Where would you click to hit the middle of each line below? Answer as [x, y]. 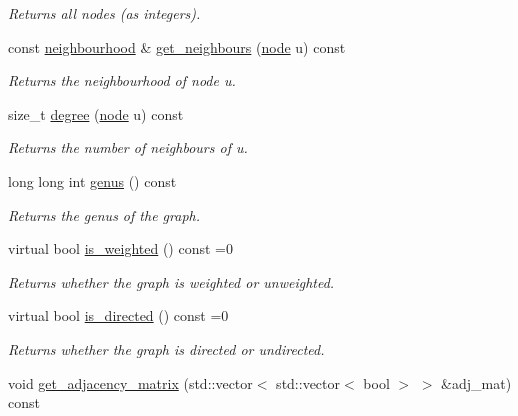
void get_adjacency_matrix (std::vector [130, 382]
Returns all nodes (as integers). [104, 13]
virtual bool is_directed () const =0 [118, 315]
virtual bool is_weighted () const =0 [120, 248]
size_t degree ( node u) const [96, 113]
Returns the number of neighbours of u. [128, 147]
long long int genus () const [92, 180]
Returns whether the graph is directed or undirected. [166, 348]
